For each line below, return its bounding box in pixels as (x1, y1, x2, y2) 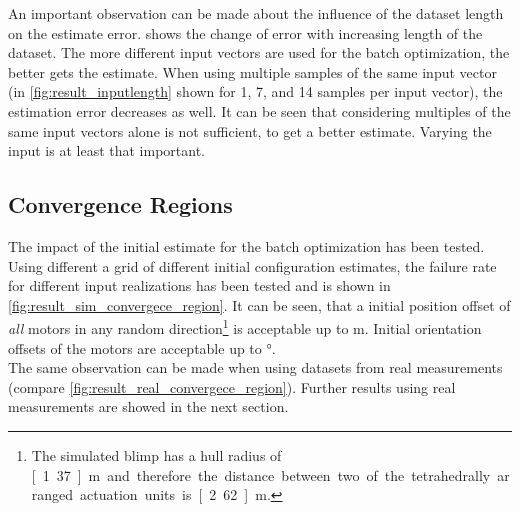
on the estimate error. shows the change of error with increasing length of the (8, 22, 483, 43)
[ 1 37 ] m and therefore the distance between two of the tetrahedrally (31, 464, 491, 485)
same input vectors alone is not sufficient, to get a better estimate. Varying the (8, 120, 492, 141)
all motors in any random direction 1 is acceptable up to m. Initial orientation (8, 315, 482, 338)
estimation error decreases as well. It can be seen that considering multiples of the (8, 100, 511, 121)
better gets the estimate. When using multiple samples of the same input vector (8, 61, 497, 82)
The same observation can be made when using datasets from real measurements (8, 357, 503, 378)
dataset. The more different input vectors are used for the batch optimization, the (8, 42, 510, 63)
